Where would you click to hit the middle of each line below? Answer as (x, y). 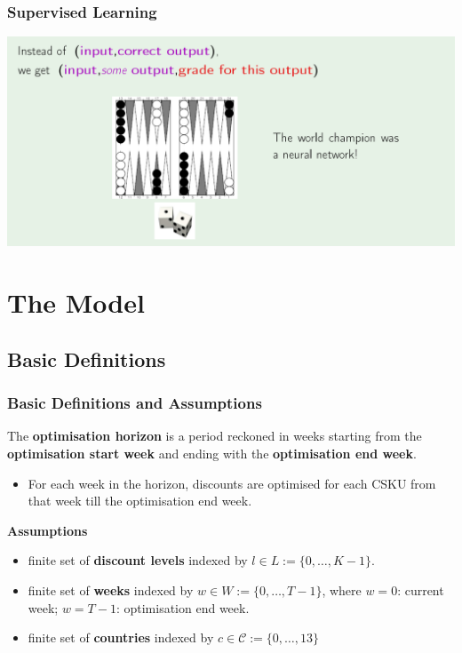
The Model (76, 303)
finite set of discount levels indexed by (138, 560)
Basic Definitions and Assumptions (135, 403)
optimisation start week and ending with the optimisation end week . (212, 454)
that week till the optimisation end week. (140, 501)
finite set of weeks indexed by (111, 590)
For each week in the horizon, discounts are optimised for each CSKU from (232, 483)
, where (342, 590)
